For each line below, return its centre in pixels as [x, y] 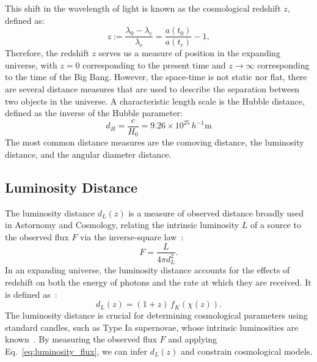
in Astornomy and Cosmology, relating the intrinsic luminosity [122, 225]
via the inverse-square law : [132, 236]
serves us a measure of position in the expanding [189, 53]
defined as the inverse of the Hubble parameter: [94, 113]
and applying [193, 339]
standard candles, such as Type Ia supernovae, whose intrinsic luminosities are [152, 327]
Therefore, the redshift [47, 53]
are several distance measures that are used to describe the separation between [152, 89]
